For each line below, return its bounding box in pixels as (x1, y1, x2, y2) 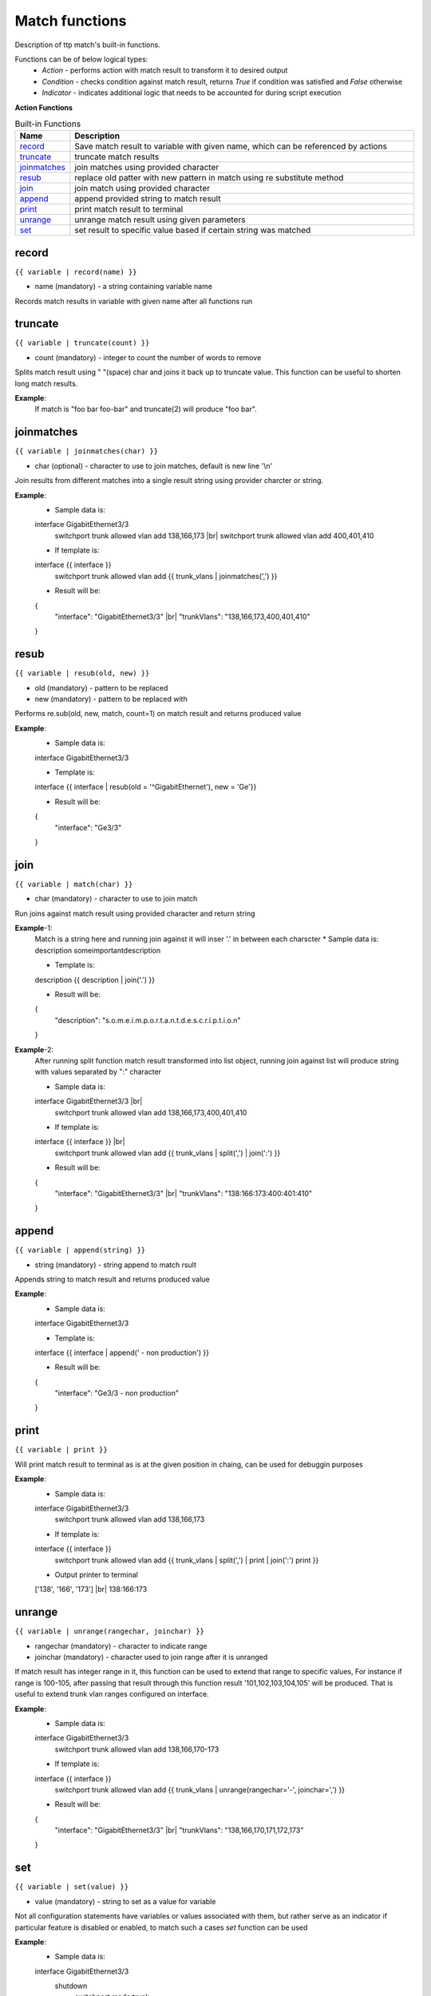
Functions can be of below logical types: (14, 54, 148, 64)
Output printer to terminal (54, 1570, 139, 1579)
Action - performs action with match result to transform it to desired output (42, 65, 288, 75)
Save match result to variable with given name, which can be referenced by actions (74, 141, 387, 152)
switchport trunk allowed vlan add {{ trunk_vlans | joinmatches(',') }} (54, 571, 278, 580)
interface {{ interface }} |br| (34, 1137, 125, 1147)
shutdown (54, 1981, 88, 1991)
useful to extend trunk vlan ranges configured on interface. (14, 1689, 209, 1699)
